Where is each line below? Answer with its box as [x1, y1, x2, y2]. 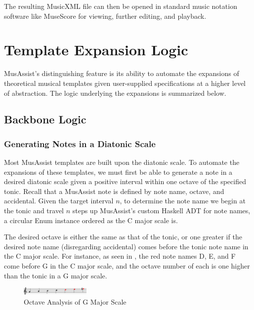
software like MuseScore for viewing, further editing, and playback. [4, 10, 207, 21]
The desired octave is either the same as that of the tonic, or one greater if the [4, 232, 242, 242]
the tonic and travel [4, 205, 64, 216]
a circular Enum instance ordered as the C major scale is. [4, 215, 178, 225]
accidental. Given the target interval [4, 195, 114, 206]
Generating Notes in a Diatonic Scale [4, 137, 156, 150]
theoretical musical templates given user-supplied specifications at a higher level [4, 77, 246, 88]
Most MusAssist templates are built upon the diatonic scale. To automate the [4, 157, 240, 167]
